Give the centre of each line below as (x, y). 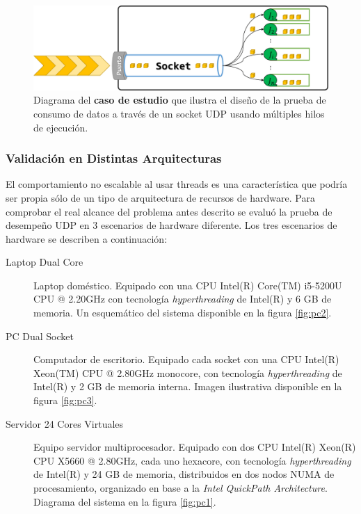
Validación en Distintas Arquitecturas (114, 158)
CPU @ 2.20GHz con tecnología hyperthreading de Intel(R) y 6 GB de (183, 299)
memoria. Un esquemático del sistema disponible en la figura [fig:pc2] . (183, 313)
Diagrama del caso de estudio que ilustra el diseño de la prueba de (180, 100)
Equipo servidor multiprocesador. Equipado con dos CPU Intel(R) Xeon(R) (195, 447)
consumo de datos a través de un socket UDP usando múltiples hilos (179, 113)
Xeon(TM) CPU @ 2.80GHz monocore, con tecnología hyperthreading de (188, 372)
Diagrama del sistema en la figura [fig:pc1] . (125, 501)
